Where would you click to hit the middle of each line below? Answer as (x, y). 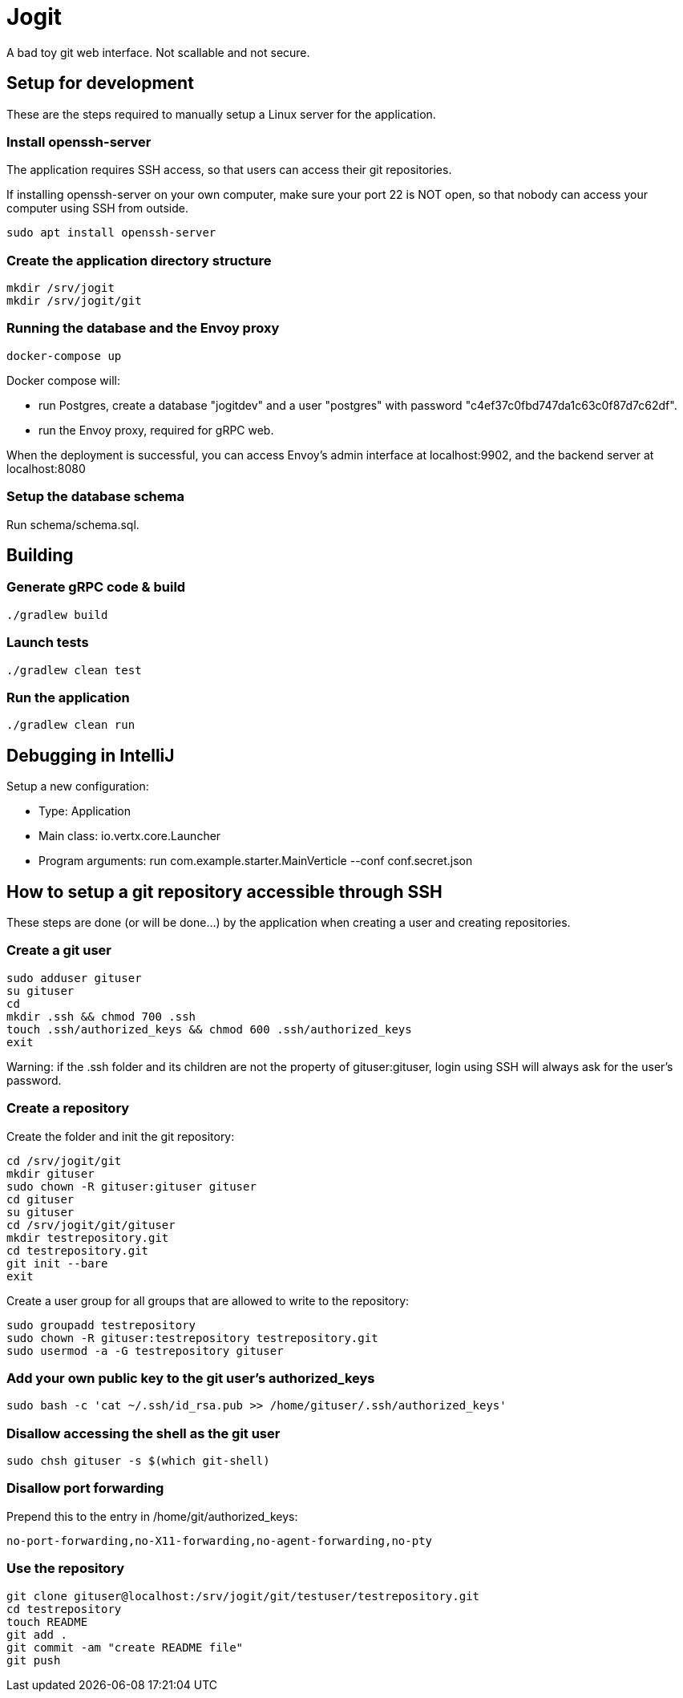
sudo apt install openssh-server (111, 233)
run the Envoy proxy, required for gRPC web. (156, 430)
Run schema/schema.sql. (73, 524)
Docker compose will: (64, 380)
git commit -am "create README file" (125, 1647)
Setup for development (100, 83)
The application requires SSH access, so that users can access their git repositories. (229, 170)
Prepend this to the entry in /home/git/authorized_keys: (152, 1516)
